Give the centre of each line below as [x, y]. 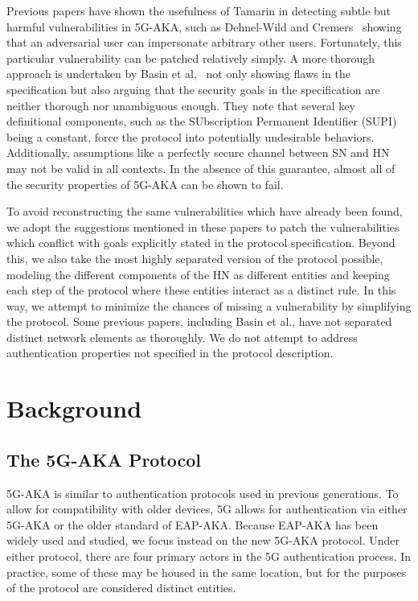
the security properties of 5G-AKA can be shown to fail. [145, 184]
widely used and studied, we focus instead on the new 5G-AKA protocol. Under [203, 540]
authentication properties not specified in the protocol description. [170, 353]
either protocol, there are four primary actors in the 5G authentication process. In [209, 556]
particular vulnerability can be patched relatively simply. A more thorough [191, 58]
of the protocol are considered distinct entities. [121, 588]
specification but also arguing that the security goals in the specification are [193, 89]
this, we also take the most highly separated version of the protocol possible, [195, 258]
